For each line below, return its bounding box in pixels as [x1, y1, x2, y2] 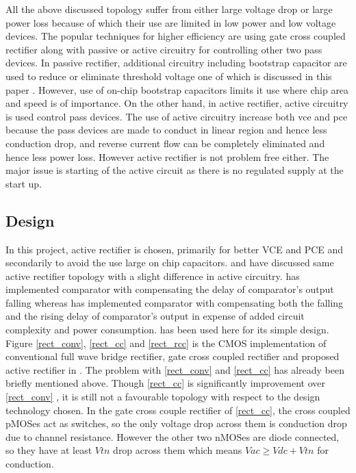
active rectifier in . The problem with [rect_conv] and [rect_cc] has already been [5, 362, 345, 376]
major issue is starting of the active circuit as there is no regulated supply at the [5, 163, 344, 177]
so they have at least [5, 443, 92, 457]
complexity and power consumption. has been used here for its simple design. [5, 322, 329, 337]
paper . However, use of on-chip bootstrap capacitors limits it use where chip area [5, 82, 349, 97]
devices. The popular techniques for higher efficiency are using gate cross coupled [5, 29, 346, 43]
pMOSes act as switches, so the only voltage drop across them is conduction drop [5, 416, 347, 431]
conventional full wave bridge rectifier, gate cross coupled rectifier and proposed [5, 349, 340, 363]
